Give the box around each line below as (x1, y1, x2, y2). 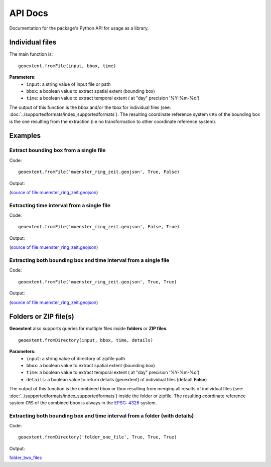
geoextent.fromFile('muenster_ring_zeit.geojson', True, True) (18, 279, 177, 284)
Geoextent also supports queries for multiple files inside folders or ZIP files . (9, 326, 168, 332)
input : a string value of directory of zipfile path (26, 355, 125, 361)
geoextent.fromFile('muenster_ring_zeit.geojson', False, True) (18, 224, 180, 230)
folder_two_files (9, 454, 42, 461)
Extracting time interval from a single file (9, 202, 110, 209)
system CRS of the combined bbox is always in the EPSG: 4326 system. (9, 399, 157, 406)
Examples (9, 131, 41, 140)
